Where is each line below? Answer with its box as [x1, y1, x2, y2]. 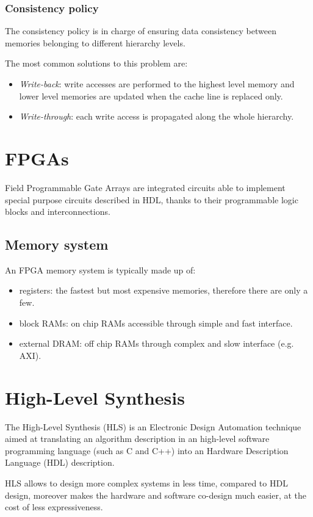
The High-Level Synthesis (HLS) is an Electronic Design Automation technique [5, 420, 301, 433]
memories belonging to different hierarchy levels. [5, 36, 185, 49]
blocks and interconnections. [5, 205, 110, 218]
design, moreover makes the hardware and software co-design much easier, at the [5, 488, 307, 501]
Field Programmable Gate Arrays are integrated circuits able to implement [5, 181, 286, 193]
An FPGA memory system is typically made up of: [5, 263, 196, 276]
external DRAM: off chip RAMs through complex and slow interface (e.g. [19, 337, 294, 350]
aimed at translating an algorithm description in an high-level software [5, 432, 270, 445]
